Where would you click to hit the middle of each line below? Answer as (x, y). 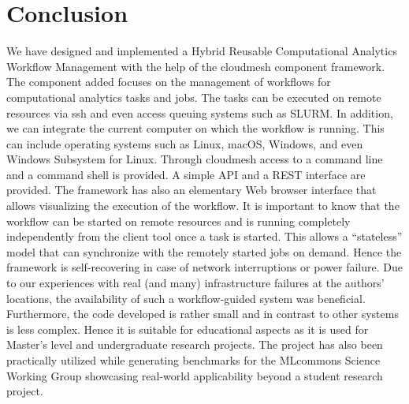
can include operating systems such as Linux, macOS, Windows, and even (185, 143)
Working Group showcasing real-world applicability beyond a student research (195, 375)
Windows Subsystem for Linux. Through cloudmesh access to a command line (195, 159)
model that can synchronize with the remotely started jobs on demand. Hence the (204, 251)
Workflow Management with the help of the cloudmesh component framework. (196, 66)
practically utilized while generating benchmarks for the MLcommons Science (193, 360)
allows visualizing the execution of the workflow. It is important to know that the (203, 206)
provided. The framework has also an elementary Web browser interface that (191, 190)
